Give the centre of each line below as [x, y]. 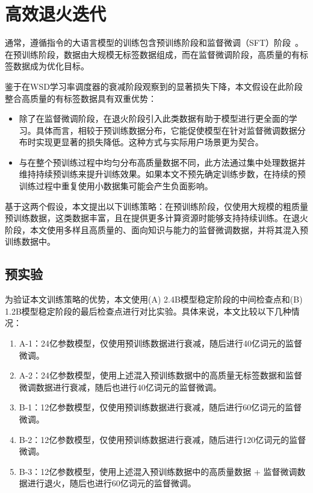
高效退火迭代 [56, 14]
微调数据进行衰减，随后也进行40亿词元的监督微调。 [120, 387]
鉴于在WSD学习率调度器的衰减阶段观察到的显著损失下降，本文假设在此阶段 [154, 86]
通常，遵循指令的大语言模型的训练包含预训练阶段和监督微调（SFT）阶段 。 [154, 42]
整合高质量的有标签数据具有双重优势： [81, 98]
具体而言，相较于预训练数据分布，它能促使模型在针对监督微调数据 [166, 130]
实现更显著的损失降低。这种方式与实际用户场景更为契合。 [150, 142]
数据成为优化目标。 [51, 66]
